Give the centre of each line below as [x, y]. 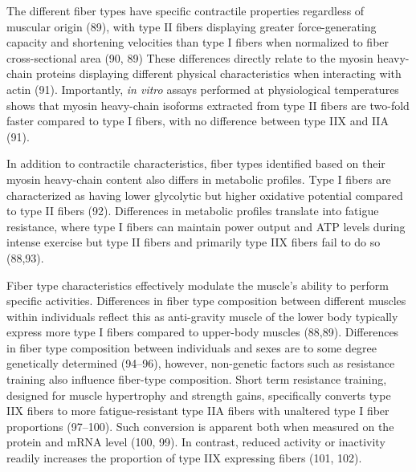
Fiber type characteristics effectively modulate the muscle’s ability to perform [198, 285]
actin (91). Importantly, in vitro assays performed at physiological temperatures [203, 89]
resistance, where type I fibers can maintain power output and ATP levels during [206, 226]
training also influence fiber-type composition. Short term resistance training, [197, 379]
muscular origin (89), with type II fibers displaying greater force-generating [192, 26]
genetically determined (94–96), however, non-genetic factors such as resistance [201, 363]
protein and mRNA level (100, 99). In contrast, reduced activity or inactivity [196, 442]
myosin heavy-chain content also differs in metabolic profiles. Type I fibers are [199, 179]
